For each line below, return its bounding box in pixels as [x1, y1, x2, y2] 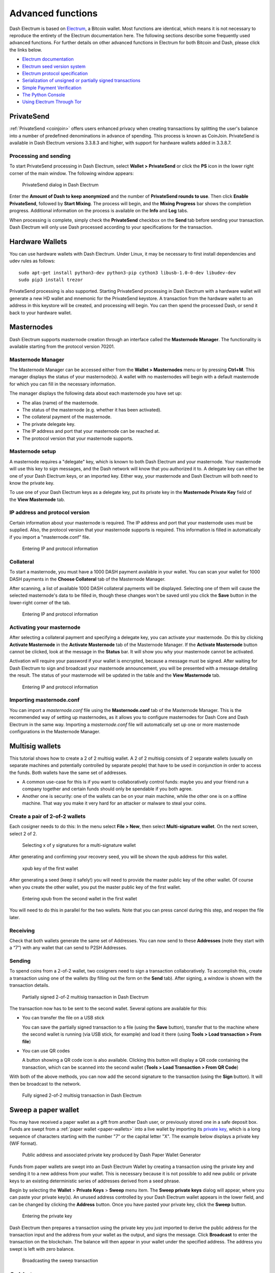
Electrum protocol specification [22, 70, 88, 76]
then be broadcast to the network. [9, 1081, 81, 1087]
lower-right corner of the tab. [9, 599, 71, 605]
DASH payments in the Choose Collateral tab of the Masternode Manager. [9, 576, 166, 582]
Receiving [9, 927, 35, 934]
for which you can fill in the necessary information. [9, 381, 116, 387]
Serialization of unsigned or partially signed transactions [22, 77, 141, 84]
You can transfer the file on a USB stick [22, 1015, 104, 1021]
